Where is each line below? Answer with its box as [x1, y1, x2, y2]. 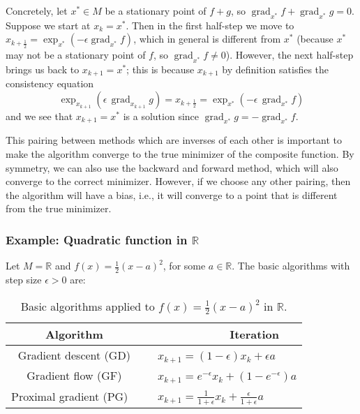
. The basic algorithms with [232, 258, 350, 273]
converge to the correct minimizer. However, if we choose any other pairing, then [6, 174, 351, 188]
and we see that [6, 108, 73, 123]
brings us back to [6, 61, 80, 76]
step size [6, 272, 42, 287]
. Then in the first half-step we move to [126, 17, 294, 32]
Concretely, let [6, 3, 68, 17]
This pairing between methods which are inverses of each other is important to [6, 133, 342, 147]
